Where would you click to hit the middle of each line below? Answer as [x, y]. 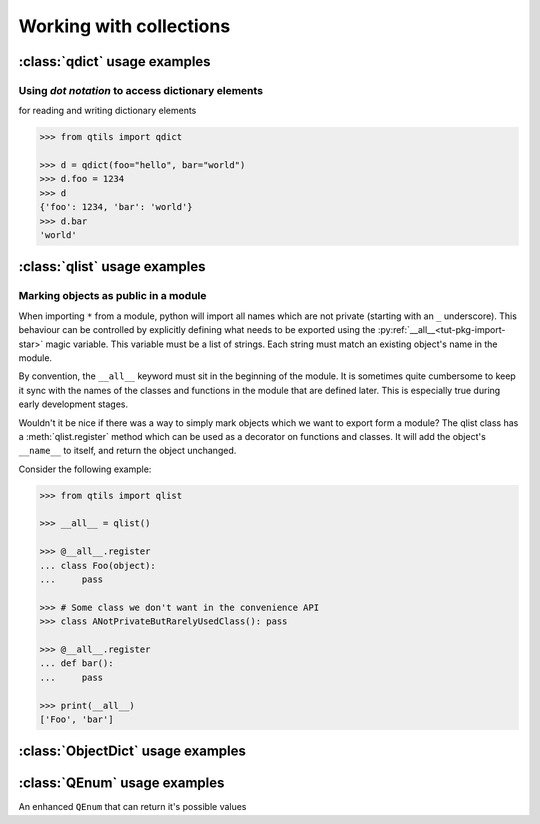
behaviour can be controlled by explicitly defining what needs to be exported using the [197, 330]
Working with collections [124, 26]
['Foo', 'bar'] [76, 719]
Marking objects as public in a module [112, 296]
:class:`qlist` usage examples [112, 266]
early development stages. [73, 404]
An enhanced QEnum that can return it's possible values [132, 807]
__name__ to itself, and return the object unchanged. [127, 451]
